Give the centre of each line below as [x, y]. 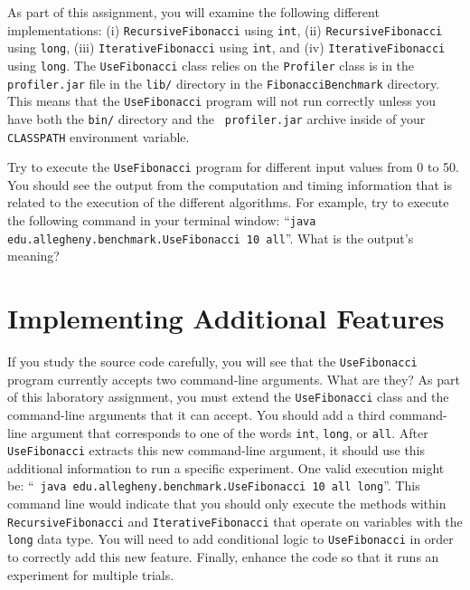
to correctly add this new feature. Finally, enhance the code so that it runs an [223, 557]
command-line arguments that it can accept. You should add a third [197, 414]
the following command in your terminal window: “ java [162, 220]
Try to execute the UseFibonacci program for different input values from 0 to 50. [233, 167]
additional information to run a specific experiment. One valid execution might [226, 467]
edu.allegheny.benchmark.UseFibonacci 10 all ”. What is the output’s [211, 238]
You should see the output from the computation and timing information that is [230, 184]
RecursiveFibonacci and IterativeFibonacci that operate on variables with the [235, 521]
